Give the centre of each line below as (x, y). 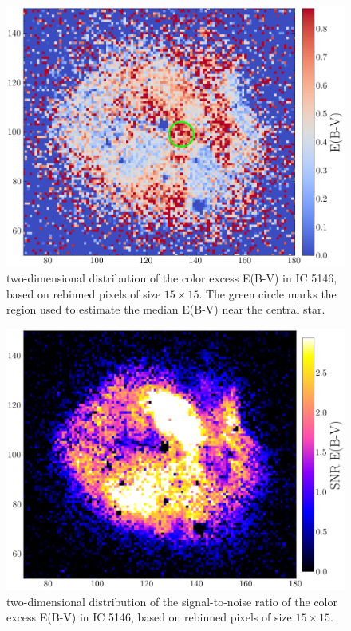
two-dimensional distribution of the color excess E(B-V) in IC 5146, (172, 278)
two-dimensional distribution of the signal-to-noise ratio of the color (172, 601)
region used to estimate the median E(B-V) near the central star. (166, 309)
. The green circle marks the (268, 293)
